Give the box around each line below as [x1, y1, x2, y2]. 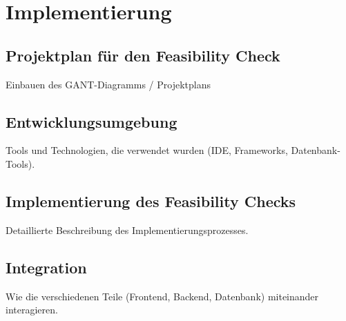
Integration [6, 256, 87, 278]
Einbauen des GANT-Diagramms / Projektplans [6, 77, 211, 91]
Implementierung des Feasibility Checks [6, 190, 296, 211]
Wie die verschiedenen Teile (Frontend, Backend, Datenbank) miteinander [6, 289, 319, 303]
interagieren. [6, 302, 58, 317]
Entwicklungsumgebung [6, 110, 177, 132]
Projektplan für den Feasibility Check [6, 44, 280, 66]
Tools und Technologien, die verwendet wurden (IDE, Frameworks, [6, 143, 288, 157]
